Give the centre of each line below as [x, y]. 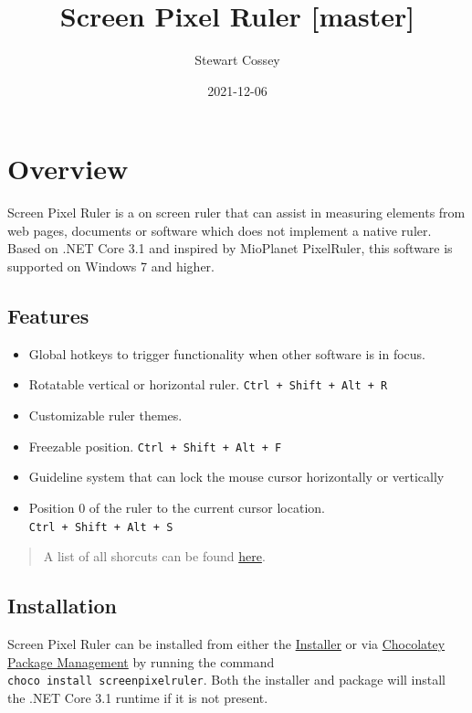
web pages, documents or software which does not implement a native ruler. [220, 230]
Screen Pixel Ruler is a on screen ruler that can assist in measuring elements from [236, 213]
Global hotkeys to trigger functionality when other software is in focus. [227, 353]
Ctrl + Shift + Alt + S [101, 527]
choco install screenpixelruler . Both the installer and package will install [226, 680]
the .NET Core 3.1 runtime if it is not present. [138, 697]
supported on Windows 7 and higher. [111, 266]
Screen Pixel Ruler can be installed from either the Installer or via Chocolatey [226, 643]
